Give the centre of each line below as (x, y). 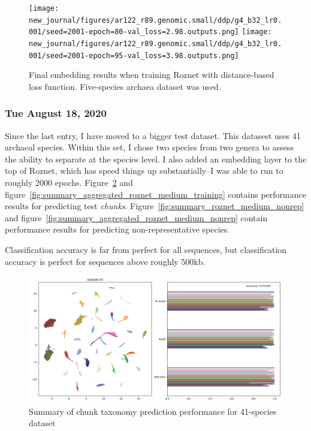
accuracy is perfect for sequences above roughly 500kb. (105, 261)
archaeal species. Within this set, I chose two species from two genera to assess (149, 147)
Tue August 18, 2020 (56, 113)
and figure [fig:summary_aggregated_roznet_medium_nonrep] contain (136, 217)
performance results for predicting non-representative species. (117, 229)
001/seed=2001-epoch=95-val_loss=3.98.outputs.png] (134, 55)
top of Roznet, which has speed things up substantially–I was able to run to (144, 171)
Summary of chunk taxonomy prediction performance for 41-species (153, 411)
